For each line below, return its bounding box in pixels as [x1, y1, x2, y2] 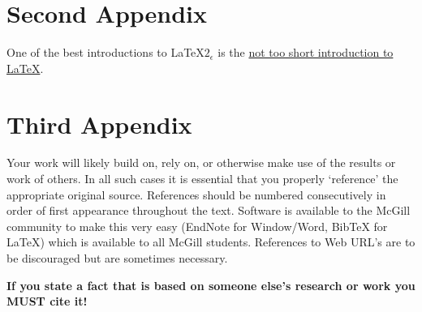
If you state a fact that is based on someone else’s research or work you [6, 276, 416, 293]
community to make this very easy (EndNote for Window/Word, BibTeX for [6, 217, 388, 234]
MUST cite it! [6, 293, 88, 310]
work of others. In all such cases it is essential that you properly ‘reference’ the [6, 170, 398, 187]
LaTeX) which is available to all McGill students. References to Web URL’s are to [6, 233, 416, 250]
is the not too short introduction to [217, 44, 394, 61]
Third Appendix [6, 107, 192, 140]
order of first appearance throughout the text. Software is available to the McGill [6, 202, 411, 219]
